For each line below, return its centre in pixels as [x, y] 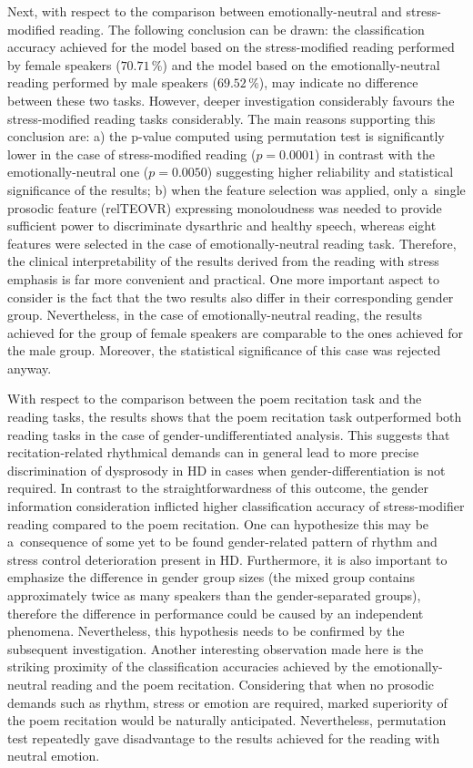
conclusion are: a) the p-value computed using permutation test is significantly [226, 136]
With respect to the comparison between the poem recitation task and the [215, 399]
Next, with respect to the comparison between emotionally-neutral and [205, 11]
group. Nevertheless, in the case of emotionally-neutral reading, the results [215, 315]
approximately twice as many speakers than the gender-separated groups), [214, 595]
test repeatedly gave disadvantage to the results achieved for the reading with [224, 737]
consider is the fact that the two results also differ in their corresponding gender [231, 297]
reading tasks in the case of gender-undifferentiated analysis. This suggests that [229, 434]
